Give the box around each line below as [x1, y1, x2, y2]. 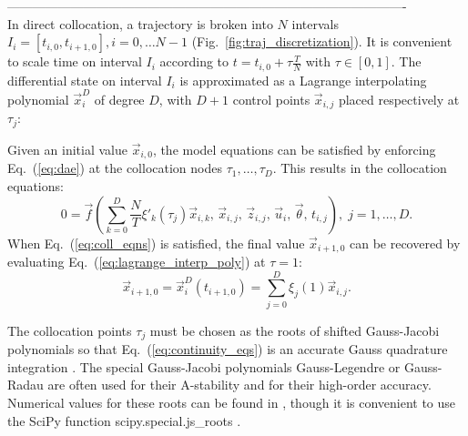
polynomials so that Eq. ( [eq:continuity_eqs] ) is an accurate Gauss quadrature [7, 340, 448, 359]
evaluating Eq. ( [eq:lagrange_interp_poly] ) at [7, 251, 266, 270]
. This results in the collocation [272, 158, 447, 177]
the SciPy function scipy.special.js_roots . [7, 411, 241, 430]
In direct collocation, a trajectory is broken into [7, 14, 273, 33]
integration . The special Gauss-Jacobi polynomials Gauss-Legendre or [7, 357, 401, 376]
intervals [291, 14, 339, 33]
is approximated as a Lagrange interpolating [179, 70, 427, 89]
